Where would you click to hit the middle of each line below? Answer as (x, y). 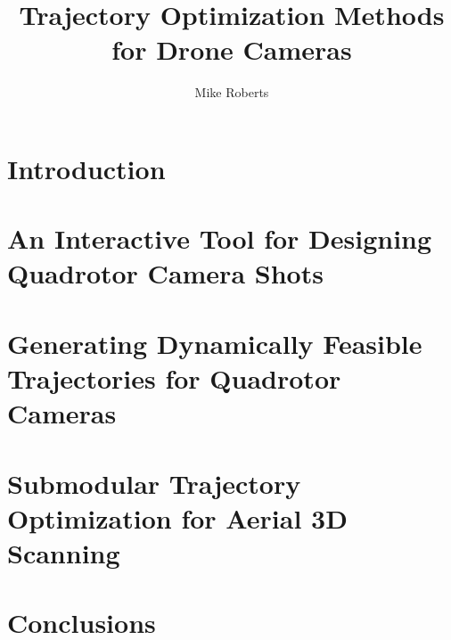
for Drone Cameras (232, 49)
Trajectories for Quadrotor (174, 378)
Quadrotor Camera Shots (165, 273)
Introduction (86, 168)
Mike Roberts (232, 92)
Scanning (64, 552)
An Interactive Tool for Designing (220, 238)
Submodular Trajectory (154, 483)
